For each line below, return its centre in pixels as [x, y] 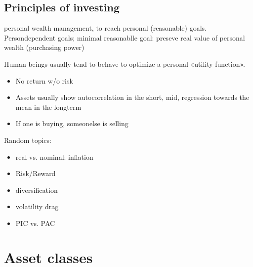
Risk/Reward [36, 173]
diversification [37, 190]
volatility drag [37, 206]
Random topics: [28, 140]
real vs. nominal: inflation [54, 156]
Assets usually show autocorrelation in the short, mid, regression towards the [132, 97]
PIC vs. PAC [35, 223]
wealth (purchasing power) [44, 47]
